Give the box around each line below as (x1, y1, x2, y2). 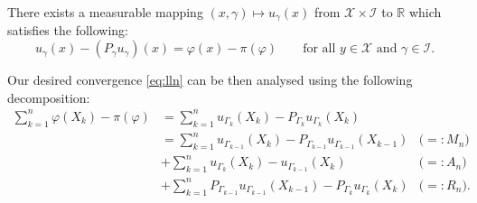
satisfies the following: (7, 21, 129, 40)
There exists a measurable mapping (7, 3, 203, 21)
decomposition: (7, 88, 90, 106)
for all (303, 42, 336, 56)
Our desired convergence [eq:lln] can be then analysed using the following (7, 70, 413, 89)
